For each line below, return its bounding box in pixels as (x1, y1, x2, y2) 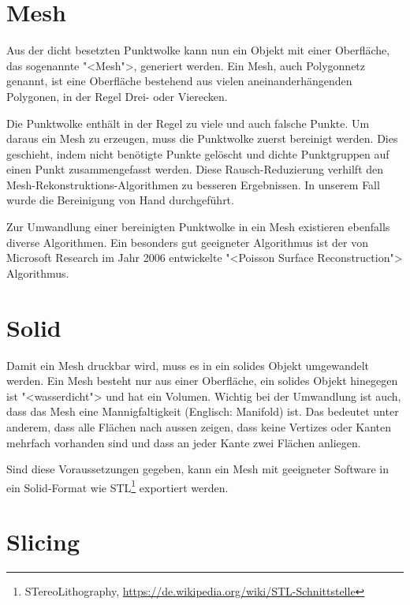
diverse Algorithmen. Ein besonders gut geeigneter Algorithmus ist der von (6, 233, 368, 250)
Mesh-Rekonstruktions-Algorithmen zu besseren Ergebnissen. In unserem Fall (6, 176, 380, 192)
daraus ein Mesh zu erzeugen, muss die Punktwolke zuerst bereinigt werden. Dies (6, 130, 398, 147)
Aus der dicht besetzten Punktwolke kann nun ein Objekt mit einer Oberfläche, (6, 42, 390, 58)
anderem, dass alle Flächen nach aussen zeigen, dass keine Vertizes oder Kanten (6, 418, 392, 435)
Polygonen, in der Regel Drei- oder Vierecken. (6, 88, 228, 104)
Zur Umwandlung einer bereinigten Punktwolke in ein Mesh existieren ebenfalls (6, 218, 390, 235)
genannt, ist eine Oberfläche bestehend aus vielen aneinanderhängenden (6, 73, 352, 89)
